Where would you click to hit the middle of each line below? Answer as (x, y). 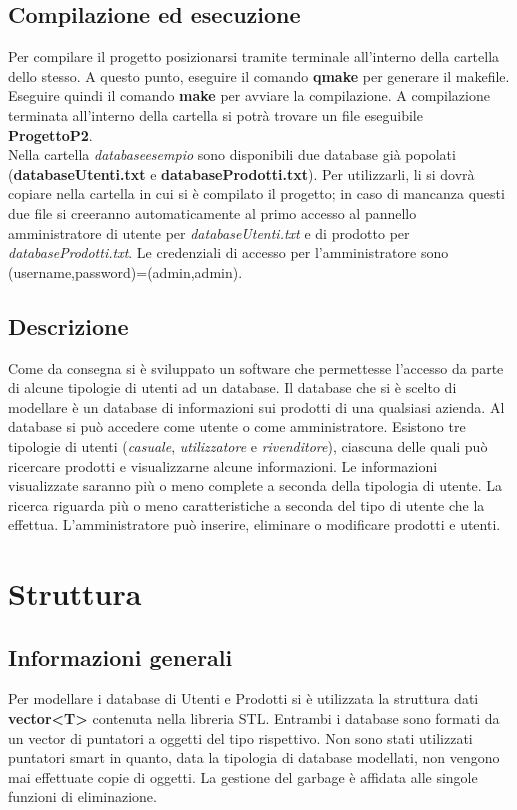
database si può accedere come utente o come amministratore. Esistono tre (237, 426)
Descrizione (68, 325)
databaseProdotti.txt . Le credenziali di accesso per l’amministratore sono (228, 252)
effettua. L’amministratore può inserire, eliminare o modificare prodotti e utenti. (254, 524)
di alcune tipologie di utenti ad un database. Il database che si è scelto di (232, 387)
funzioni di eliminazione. (82, 796)
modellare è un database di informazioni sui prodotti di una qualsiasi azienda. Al (256, 406)
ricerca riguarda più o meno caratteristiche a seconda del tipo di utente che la (246, 504)
